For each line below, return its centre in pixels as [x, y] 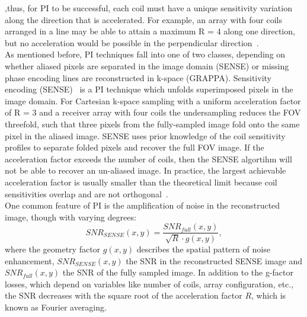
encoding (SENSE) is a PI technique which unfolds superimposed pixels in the [149, 89]
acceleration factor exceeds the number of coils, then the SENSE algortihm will [148, 158]
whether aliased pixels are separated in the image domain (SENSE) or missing [147, 65]
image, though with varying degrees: [71, 217]
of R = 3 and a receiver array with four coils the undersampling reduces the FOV [153, 112]
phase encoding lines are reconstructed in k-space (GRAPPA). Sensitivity [138, 77]
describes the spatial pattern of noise [203, 249]
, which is [269, 295]
